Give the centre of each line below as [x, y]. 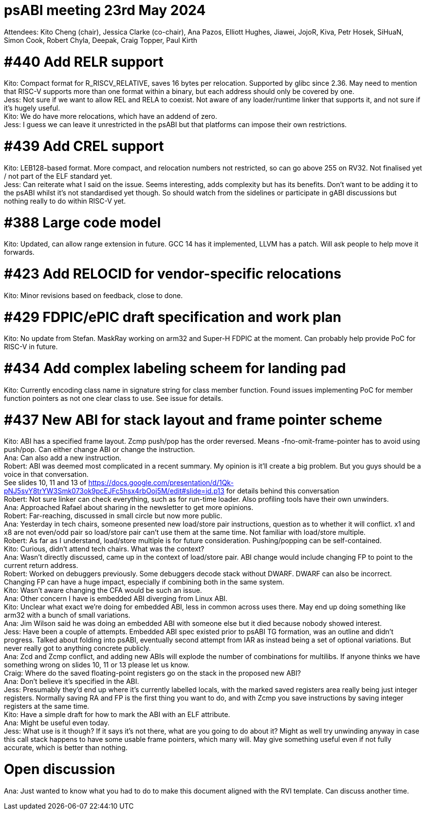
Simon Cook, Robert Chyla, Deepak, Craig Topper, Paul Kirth [101, 40]
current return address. [41, 566]
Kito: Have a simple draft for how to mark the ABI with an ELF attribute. [117, 715]
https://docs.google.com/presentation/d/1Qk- [161, 483]
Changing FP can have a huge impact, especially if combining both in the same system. [144, 582]
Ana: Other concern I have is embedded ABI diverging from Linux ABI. [116, 599]
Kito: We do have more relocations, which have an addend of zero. [111, 116]
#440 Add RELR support [84, 62]
